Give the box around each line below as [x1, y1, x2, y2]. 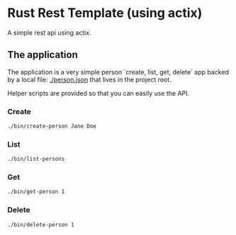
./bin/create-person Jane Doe [7, 122, 97, 130]
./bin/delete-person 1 [7, 221, 74, 228]
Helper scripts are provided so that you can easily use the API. [7, 88, 190, 97]
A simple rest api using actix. [7, 28, 91, 37]
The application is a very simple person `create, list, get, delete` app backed [7, 67, 229, 76]
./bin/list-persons [7, 156, 65, 163]
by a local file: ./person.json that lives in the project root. [7, 75, 172, 84]
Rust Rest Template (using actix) [7, 5, 203, 21]
